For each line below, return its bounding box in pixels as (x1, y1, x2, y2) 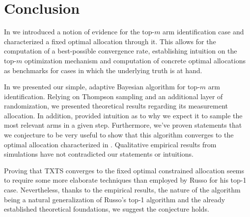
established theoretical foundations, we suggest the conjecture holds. (4, 204, 209, 214)
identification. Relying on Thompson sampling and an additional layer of (4, 91, 223, 101)
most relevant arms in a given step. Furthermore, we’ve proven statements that (4, 120, 242, 130)
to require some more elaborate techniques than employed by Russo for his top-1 (4, 175, 247, 185)
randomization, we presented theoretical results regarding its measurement (4, 101, 228, 111)
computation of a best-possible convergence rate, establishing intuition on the (4, 46, 237, 56)
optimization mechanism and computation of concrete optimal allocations (24, 55, 246, 65)
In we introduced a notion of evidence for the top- (4, 27, 155, 37)
